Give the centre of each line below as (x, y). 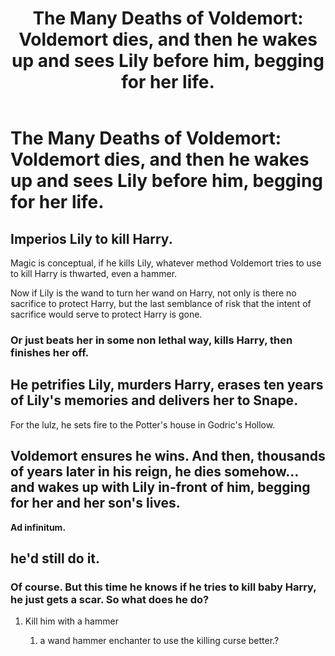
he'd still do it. (55, 558)
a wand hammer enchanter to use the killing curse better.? (159, 641)
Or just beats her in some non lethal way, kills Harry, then (151, 340)
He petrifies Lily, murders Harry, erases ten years (167, 385)
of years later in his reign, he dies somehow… (154, 472)
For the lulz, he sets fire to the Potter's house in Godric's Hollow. (143, 424)
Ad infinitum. (38, 527)
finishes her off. (50, 352)
